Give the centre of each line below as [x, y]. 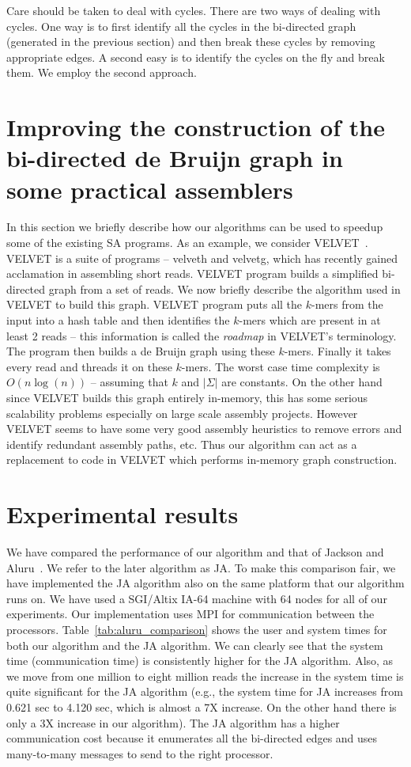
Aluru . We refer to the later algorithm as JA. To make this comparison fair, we [201, 567]
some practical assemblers [150, 189]
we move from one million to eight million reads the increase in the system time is [205, 676]
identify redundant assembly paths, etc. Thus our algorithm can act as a [182, 444]
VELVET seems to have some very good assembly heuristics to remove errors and [204, 429]
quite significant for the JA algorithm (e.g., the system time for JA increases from [205, 691]
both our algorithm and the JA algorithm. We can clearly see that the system [195, 645]
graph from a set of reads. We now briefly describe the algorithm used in [224, 289]
